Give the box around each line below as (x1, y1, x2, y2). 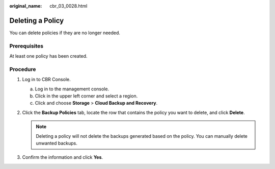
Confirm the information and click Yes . (22, 154, 103, 160)
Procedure (9, 65, 36, 73)
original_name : (9, 3, 42, 9)
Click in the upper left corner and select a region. (35, 92, 138, 99)
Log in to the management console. (35, 86, 109, 92)
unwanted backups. (36, 140, 77, 146)
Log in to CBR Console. (22, 77, 71, 83)
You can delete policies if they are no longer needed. (9, 30, 121, 36)
